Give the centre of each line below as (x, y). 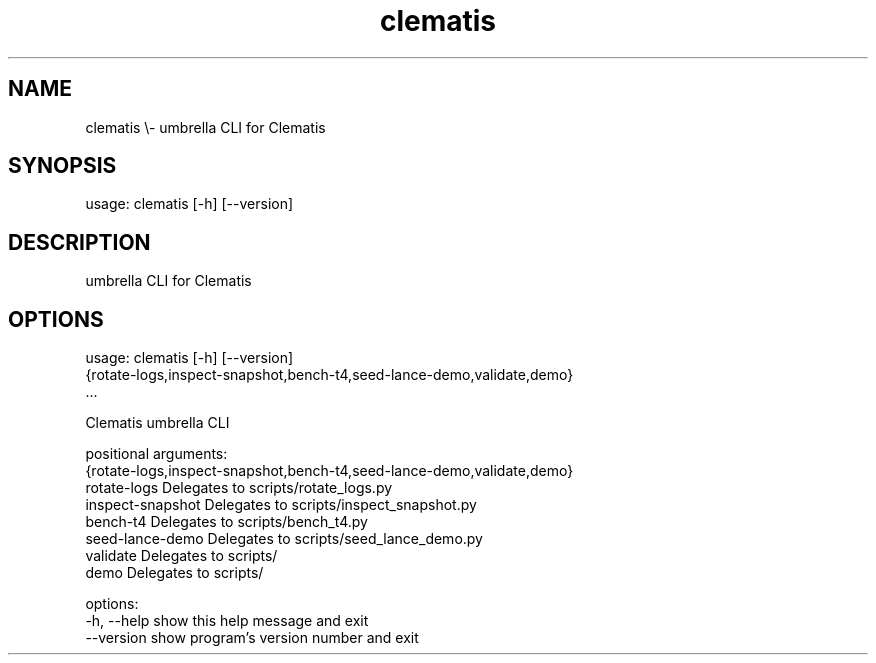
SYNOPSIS (62, 166)
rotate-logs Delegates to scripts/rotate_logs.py (239, 488)
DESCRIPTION (79, 242)
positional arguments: (156, 454)
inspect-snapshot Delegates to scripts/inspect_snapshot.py (281, 505)
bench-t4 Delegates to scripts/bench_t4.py (226, 522)
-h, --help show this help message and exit (227, 621)
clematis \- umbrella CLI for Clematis (205, 127)
